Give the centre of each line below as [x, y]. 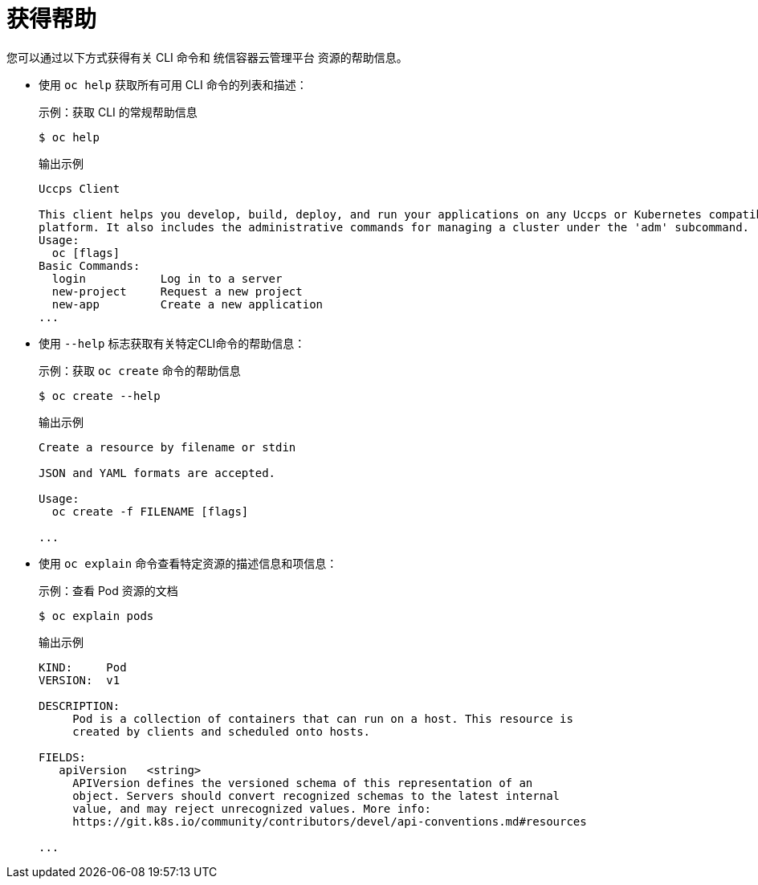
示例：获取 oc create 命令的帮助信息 [140, 370]
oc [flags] [86, 253]
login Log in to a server [167, 278]
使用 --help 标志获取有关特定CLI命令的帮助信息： [172, 343]
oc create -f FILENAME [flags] [150, 511]
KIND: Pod [83, 667]
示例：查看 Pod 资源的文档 [108, 590]
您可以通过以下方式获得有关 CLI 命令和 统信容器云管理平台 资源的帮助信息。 [207, 57]
